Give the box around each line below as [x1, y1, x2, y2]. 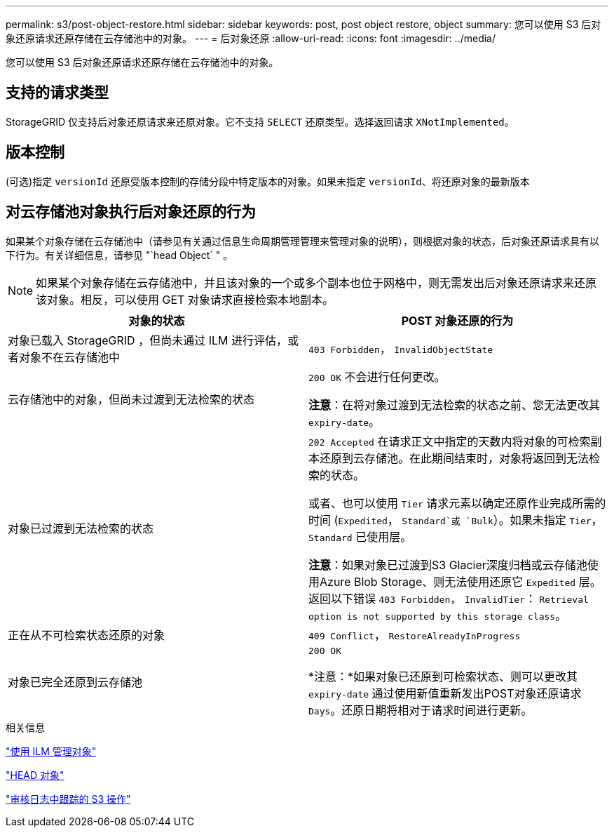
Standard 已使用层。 [308, 529, 412, 544]
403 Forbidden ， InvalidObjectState [308, 341, 493, 356]
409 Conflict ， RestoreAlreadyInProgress [308, 627, 521, 642]
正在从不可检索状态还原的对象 [8, 627, 165, 642]
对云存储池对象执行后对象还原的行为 [6, 203, 256, 221]
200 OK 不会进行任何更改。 [308, 369, 446, 384]
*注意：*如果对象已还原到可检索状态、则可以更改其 [308, 669, 578, 684]
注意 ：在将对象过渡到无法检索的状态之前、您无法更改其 [308, 397, 601, 412]
